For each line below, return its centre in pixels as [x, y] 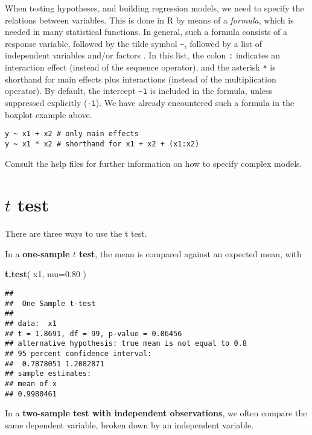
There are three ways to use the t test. [76, 233]
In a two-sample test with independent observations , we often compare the [156, 413]
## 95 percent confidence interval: [78, 354]
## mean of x [31, 383]
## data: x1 [31, 324]
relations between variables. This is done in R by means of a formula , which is [149, 20]
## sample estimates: [48, 374]
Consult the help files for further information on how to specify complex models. [154, 163]
